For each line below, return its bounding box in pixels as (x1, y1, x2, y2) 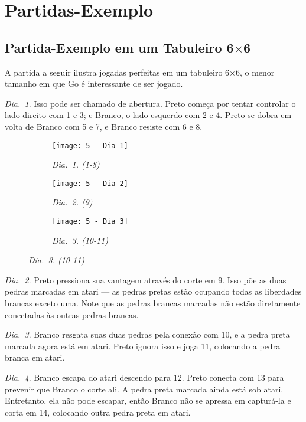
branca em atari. (5, 351, 65, 364)
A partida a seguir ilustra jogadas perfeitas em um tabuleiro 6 (5, 66, 230, 78)
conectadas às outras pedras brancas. (5, 308, 139, 320)
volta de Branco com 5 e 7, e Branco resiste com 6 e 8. (5, 120, 203, 132)
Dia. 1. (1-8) (52, 158, 100, 171)
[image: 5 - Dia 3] (52, 217, 128, 226)
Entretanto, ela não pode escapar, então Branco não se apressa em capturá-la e (5, 394, 291, 407)
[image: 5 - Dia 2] (52, 179, 128, 188)
